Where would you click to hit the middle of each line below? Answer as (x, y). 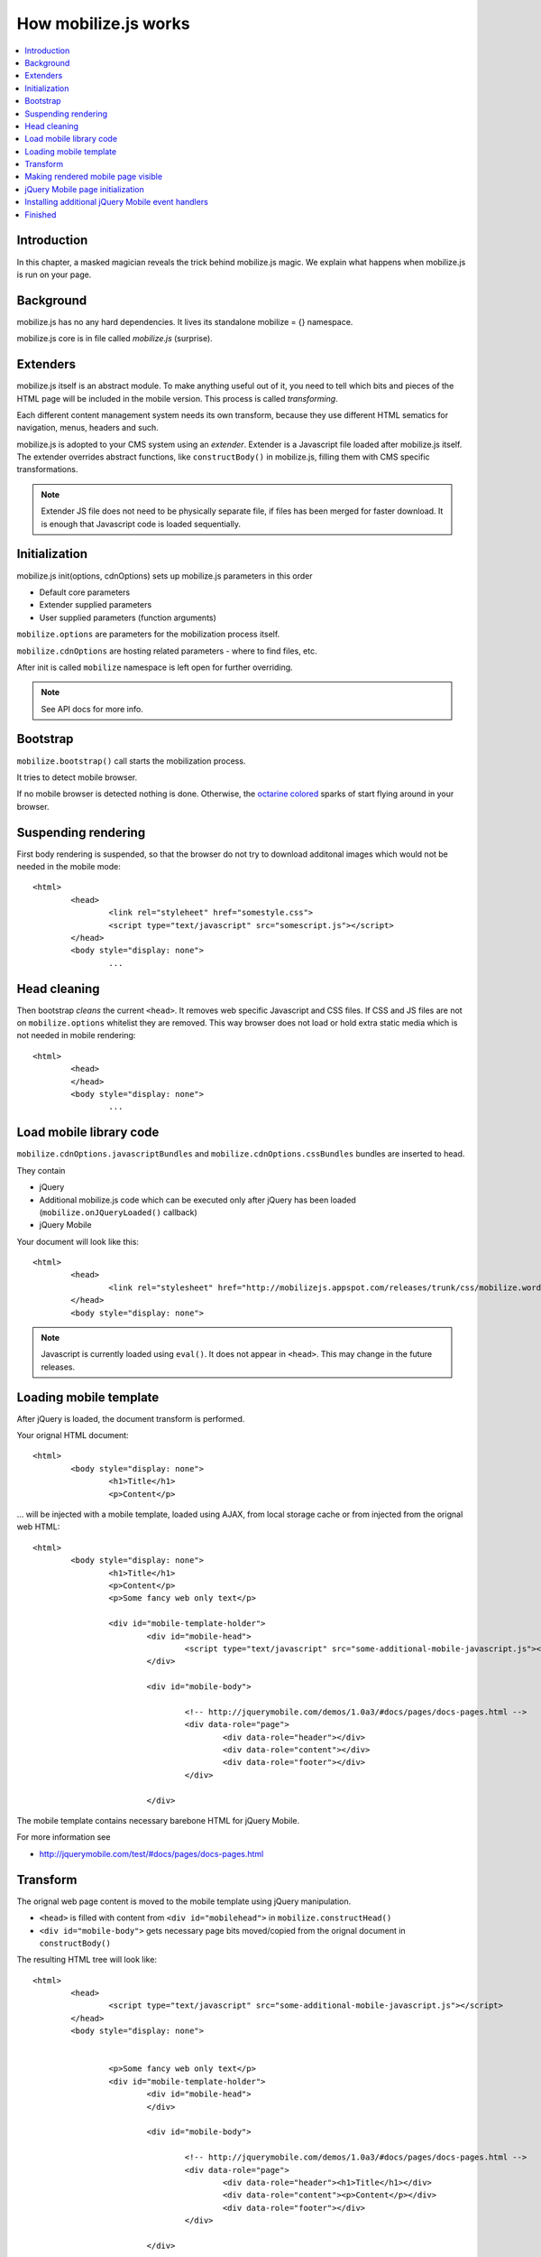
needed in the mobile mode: (69, 867)
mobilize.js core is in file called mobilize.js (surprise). (115, 339)
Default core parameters (85, 592)
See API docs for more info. (92, 709)
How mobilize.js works (104, 23)
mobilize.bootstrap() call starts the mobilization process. (131, 761)
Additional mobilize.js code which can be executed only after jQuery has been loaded (197, 1200)
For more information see (64, 1837)
